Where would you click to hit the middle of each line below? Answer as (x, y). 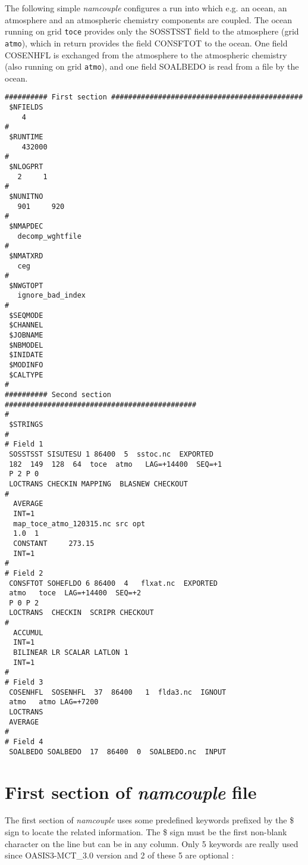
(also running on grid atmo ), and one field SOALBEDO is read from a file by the (152, 66)
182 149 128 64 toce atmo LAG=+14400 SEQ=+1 (116, 464)
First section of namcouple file (131, 792)
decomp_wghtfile (49, 236)
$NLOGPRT (26, 166)
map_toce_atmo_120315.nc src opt (79, 524)
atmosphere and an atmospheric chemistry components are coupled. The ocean (149, 19)
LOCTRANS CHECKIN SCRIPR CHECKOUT (81, 613)
